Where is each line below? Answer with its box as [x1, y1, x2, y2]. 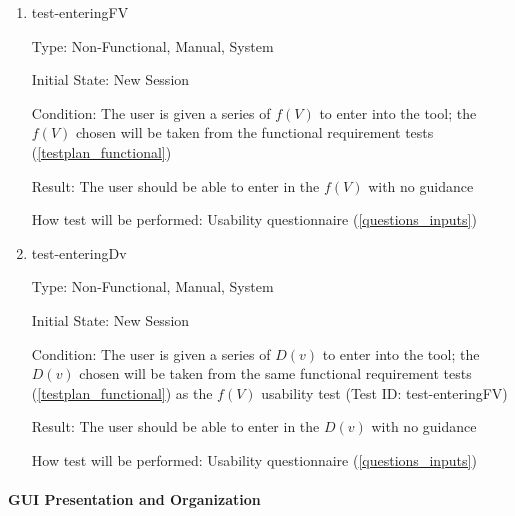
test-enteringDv [31, 242, 127, 263]
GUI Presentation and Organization [8, 489, 261, 510]
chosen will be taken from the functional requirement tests [75, 122, 434, 143]
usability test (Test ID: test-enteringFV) [261, 382, 508, 403]
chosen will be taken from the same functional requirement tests [79, 363, 472, 384]
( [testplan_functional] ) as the [31, 382, 213, 403]
